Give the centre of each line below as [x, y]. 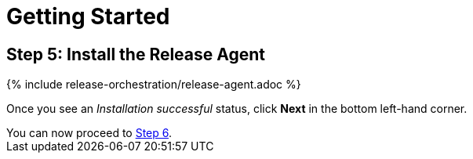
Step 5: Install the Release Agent [136, 54]
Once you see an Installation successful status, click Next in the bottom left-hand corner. [237, 109]
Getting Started [88, 16]
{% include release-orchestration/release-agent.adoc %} [154, 85]
